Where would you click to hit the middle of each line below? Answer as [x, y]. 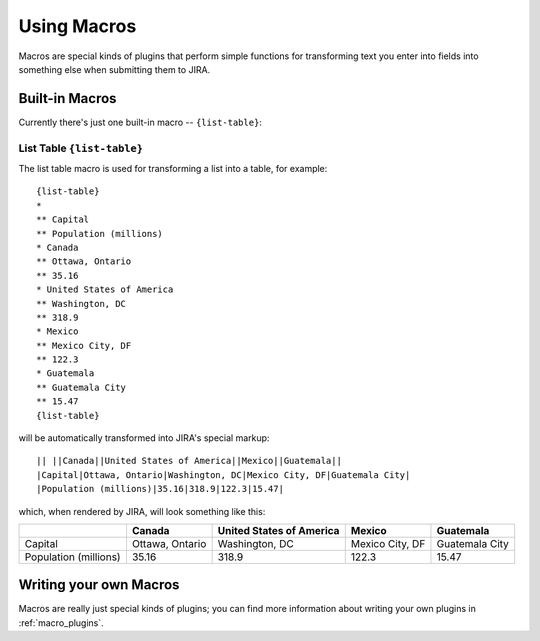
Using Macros [77, 26]
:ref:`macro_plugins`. [61, 622]
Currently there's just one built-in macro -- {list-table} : [140, 122]
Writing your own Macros [99, 585]
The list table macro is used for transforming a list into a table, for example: [173, 168]
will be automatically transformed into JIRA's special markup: [144, 438]
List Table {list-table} [81, 148]
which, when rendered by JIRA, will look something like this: [142, 511]
